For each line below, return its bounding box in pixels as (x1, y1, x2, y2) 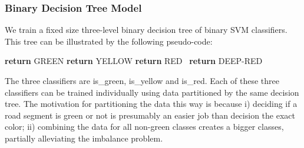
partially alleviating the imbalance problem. (5, 132, 163, 144)
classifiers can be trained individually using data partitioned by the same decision (5, 86, 299, 98)
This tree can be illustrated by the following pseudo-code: (5, 35, 213, 47)
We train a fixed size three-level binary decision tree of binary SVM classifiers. (5, 23, 288, 36)
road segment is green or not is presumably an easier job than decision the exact (5, 109, 295, 121)
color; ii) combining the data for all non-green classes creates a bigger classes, (5, 120, 284, 133)
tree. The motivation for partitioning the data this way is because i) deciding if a (5, 97, 298, 110)
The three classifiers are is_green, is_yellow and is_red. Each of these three (5, 75, 280, 86)
